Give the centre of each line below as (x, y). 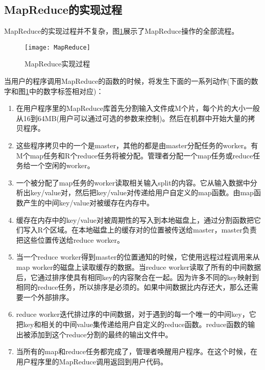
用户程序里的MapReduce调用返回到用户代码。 (92, 361)
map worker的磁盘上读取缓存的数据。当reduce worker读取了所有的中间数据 (139, 267)
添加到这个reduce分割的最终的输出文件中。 (101, 334)
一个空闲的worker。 (62, 165)
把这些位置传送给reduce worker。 (70, 239)
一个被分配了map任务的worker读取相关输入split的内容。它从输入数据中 (133, 182)
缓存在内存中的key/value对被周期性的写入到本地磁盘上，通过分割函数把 (135, 219)
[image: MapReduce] (57, 47)
